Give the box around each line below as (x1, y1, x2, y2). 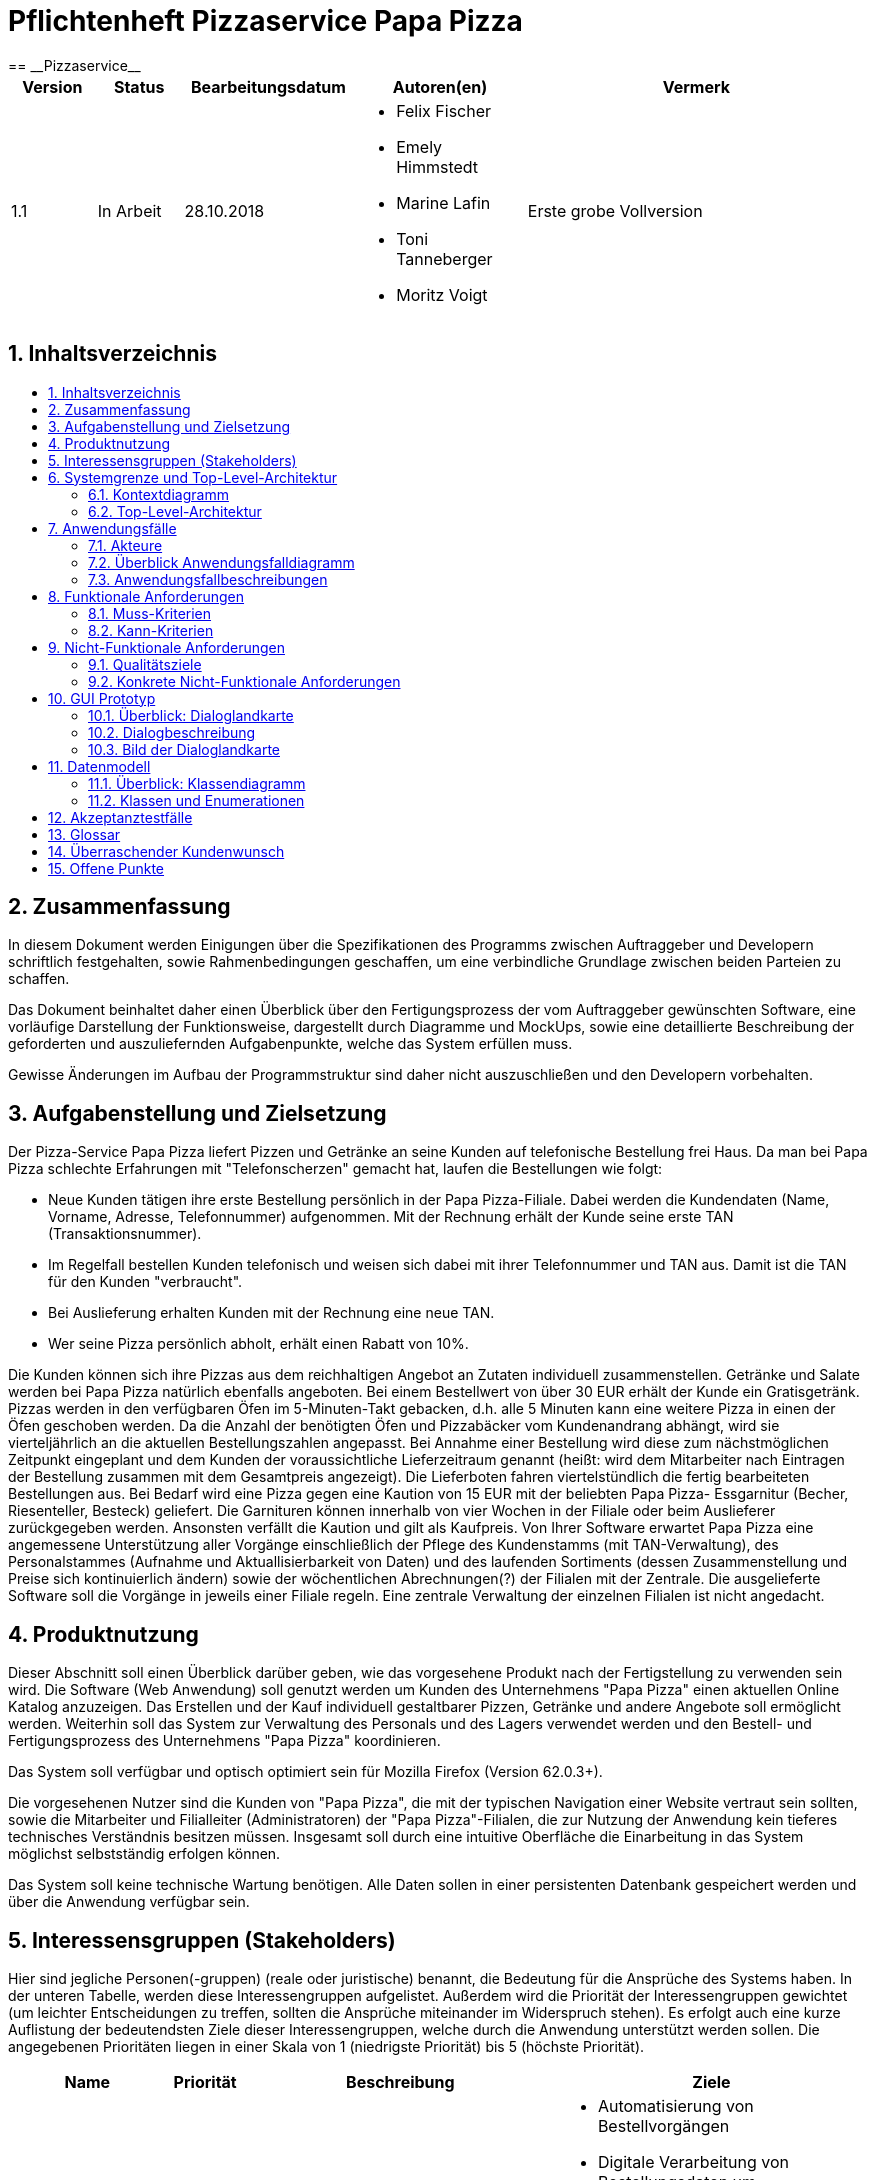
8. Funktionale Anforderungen (48, 587, 245, 605)
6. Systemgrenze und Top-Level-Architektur (48, 468, 338, 486)
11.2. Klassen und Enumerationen (88, 791, 305, 809)
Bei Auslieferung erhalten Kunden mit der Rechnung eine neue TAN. (48, 1304, 495, 1322)
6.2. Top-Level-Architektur (88, 502, 262, 520)
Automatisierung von (597, 2095, 754, 2116)
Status (113, 76, 165, 97)
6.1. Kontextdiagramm (88, 485, 229, 503)
